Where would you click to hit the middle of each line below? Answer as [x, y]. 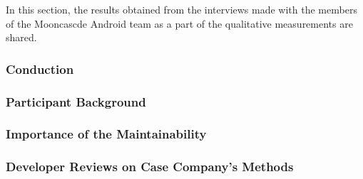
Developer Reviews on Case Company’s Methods [150, 167]
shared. [21, 37]
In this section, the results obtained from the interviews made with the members [181, 9]
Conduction [40, 69]
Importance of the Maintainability [106, 134]
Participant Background [76, 101]
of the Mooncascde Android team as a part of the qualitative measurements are [179, 23]
